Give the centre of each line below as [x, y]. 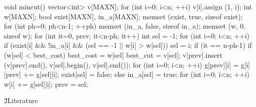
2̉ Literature [21, 100]
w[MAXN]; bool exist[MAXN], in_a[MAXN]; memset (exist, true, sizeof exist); [123, 16]
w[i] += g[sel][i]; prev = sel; [46, 84]
